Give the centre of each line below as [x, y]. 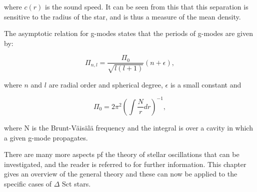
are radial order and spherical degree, [106, 84]
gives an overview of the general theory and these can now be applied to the [121, 174]
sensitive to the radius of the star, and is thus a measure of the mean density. [122, 16]
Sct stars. [76, 183]
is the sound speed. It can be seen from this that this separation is [147, 6]
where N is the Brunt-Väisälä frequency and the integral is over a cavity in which [128, 127]
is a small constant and [206, 84]
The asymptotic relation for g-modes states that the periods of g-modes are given [128, 33]
